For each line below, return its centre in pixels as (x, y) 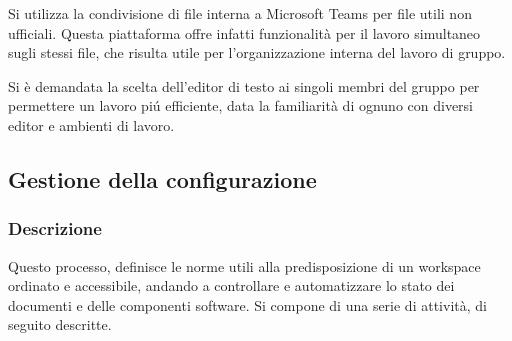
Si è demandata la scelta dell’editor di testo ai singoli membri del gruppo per (244, 85)
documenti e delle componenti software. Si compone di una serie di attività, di (247, 304)
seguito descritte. (60, 324)
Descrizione (55, 228)
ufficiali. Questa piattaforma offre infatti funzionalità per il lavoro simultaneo (244, 32)
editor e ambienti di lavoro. (91, 124)
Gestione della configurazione (162, 178)
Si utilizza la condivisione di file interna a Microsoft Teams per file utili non (240, 13)
